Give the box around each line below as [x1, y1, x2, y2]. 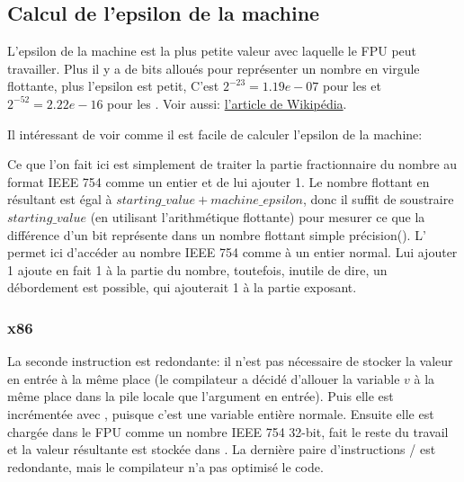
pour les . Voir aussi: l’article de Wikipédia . [107, 94, 347, 112]
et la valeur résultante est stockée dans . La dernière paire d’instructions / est [7, 440, 436, 459]
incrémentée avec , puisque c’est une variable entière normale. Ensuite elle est [7, 404, 434, 423]
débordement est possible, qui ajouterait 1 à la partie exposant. [7, 278, 357, 297]
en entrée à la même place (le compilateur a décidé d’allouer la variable [7, 369, 400, 388]
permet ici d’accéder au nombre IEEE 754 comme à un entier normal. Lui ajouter [7, 243, 458, 262]
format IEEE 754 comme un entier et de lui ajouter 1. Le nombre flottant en [7, 172, 430, 191]
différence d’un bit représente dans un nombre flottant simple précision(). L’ [7, 225, 426, 244]
